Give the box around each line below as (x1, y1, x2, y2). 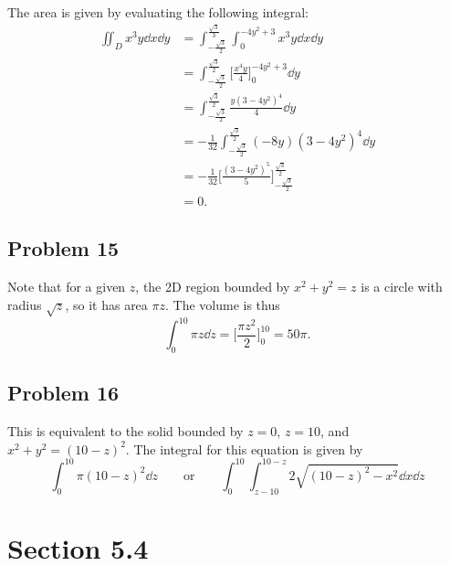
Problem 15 (7, 234, 120, 262)
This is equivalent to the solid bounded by (7, 422, 244, 441)
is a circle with (361, 277, 443, 296)
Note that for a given (7, 277, 126, 296)
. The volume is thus (165, 294, 280, 314)
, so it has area (65, 294, 148, 314)
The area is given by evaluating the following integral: (7, 3, 309, 21)
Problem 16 (7, 379, 120, 407)
